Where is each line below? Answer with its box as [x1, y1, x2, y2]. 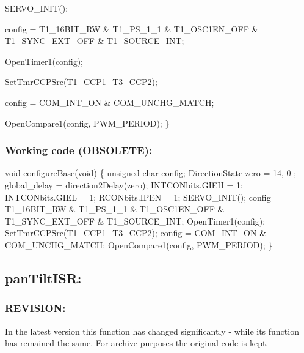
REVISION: [5, 300, 66, 316]
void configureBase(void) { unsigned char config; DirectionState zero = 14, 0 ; [5, 166, 297, 179]
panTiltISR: [5, 268, 82, 287]
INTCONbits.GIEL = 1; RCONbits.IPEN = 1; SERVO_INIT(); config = [5, 190, 281, 203]
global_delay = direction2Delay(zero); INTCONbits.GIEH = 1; [5, 178, 243, 191]
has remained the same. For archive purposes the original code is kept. [5, 336, 269, 349]
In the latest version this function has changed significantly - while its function [5, 324, 299, 337]
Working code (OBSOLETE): [5, 143, 153, 158]
